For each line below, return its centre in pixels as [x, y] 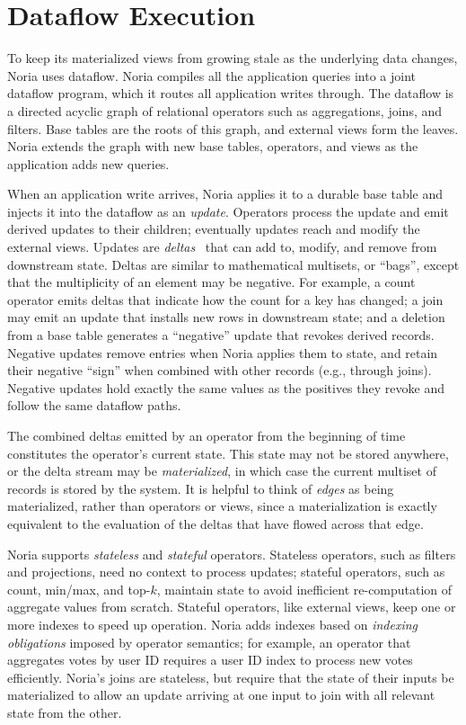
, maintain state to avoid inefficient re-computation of [304, 589]
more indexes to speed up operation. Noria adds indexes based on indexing [212, 624]
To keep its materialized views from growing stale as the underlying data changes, [233, 58]
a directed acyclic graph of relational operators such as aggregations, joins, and [225, 110]
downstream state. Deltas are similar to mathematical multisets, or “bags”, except [233, 264]
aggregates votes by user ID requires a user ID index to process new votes [210, 660]
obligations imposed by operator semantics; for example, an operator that [209, 642]
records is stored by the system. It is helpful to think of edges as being [201, 488]
